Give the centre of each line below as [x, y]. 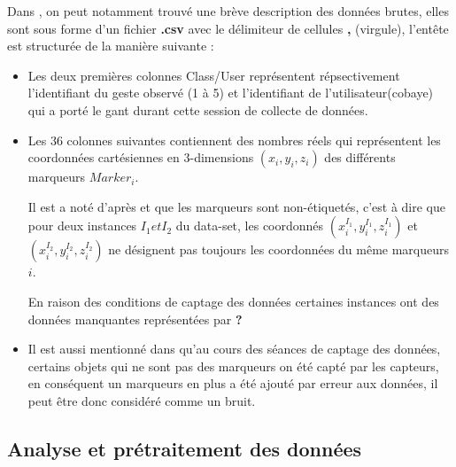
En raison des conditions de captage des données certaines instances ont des [233, 301]
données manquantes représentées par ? [135, 319]
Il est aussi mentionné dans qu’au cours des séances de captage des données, [234, 349]
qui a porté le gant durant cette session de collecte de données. [198, 109]
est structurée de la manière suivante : [111, 46]
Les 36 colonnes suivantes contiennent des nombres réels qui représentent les [234, 140]
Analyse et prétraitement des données [185, 448]
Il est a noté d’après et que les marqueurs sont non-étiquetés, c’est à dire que [236, 206]
